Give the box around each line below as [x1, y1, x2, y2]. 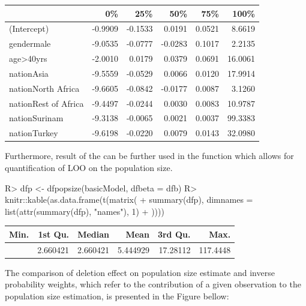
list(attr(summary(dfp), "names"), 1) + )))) [5, 205, 164, 217]
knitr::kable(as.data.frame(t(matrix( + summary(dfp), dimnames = [5, 193, 253, 206]
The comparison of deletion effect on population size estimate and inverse [5, 266, 275, 278]
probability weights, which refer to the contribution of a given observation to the [5, 278, 301, 290]
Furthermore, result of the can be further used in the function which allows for [5, 149, 294, 162]
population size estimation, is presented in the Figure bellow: [5, 289, 229, 302]
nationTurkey [9, 127, 58, 139]
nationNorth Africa [9, 82, 80, 94]
